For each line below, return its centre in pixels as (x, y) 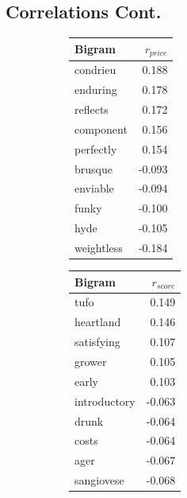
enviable (94, 188)
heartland (98, 322)
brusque (93, 168)
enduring (96, 89)
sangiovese (99, 480)
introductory (105, 401)
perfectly (96, 148)
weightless (99, 247)
